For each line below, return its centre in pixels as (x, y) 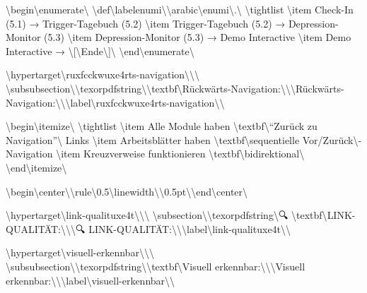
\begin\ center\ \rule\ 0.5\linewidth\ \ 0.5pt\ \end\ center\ (127, 191)
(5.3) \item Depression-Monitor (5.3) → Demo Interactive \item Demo (198, 37)
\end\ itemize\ (36, 167)
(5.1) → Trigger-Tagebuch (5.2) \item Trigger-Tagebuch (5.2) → (146, 23)
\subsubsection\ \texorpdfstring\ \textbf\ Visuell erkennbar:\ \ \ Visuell (156, 266)
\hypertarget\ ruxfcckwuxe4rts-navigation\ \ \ (103, 74)
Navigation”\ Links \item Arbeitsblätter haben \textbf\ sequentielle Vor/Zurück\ (182, 139)
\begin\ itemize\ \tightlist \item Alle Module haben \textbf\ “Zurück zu (162, 126)
